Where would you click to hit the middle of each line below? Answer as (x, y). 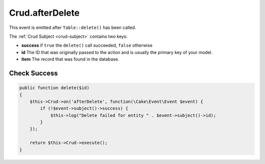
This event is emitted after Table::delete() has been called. (73, 27)
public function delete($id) (54, 88)
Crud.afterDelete (44, 13)
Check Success (34, 73)
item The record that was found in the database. (70, 59)
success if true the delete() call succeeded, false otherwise (87, 45)
